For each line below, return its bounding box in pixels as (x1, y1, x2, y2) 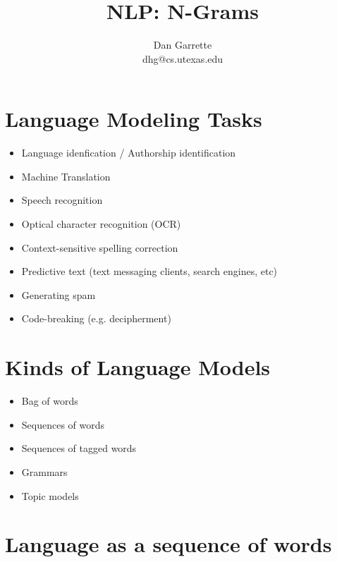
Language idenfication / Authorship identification (21, 145, 236, 160)
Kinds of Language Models (5, 353, 271, 381)
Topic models (21, 488, 79, 503)
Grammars (21, 464, 68, 479)
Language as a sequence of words (5, 530, 332, 558)
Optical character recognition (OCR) (21, 216, 181, 231)
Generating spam (21, 287, 96, 302)
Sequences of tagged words (21, 441, 137, 456)
